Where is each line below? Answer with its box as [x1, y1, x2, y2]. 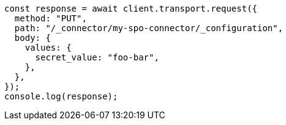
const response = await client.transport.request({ [4, 4, 258, 13]
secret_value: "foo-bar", [35, 52, 159, 62]
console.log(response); [4, 91, 118, 101]
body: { [14, 33, 51, 43]
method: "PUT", [14, 13, 87, 23]
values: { [24, 43, 72, 52]
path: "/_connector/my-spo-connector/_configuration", [14, 23, 284, 33]
